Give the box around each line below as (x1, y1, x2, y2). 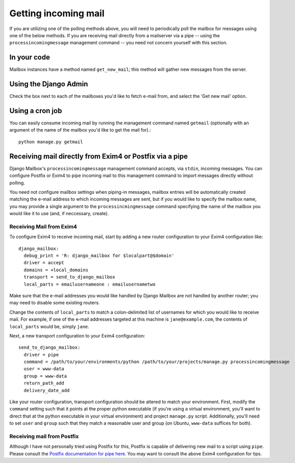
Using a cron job (9, 106, 62, 115)
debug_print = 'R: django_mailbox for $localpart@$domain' (23, 253, 174, 259)
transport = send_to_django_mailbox (23, 274, 116, 280)
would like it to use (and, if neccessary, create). (9, 211, 109, 217)
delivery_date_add (23, 388, 70, 393)
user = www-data (23, 366, 65, 372)
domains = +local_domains (23, 267, 89, 273)
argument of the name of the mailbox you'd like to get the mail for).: (9, 127, 151, 133)
